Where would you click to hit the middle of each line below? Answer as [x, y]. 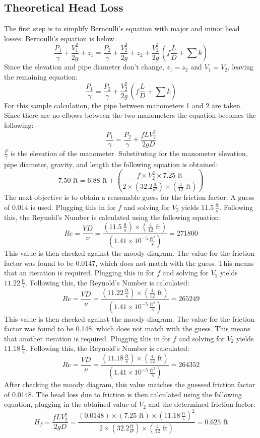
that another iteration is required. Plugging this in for [87, 338]
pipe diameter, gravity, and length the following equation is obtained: [111, 164]
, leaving [241, 67]
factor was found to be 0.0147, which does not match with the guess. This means [129, 263]
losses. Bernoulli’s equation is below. [60, 38]
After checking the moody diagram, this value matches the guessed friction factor [130, 384]
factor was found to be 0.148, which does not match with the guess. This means [127, 328]
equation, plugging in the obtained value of [71, 404]
